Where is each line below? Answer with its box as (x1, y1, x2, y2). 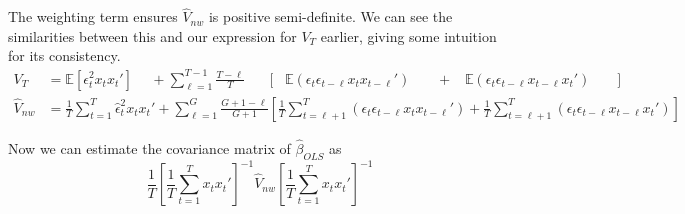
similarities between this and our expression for (8, 25, 297, 46)
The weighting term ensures (8, 6, 178, 27)
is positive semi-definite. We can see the (208, 6, 453, 27)
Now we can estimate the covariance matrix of (8, 137, 291, 158)
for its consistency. (8, 45, 121, 66)
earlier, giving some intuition (320, 25, 497, 46)
